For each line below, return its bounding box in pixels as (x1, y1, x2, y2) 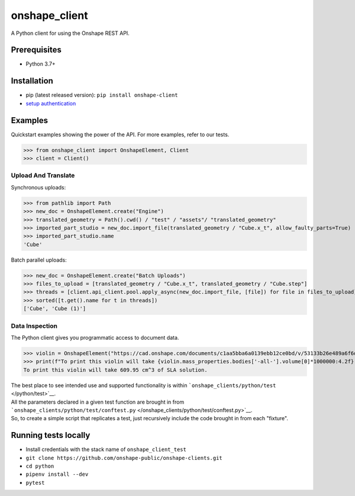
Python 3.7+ (25, 60, 56, 67)
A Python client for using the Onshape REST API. (11, 30, 130, 37)
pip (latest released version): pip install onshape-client (25, 92, 178, 99)
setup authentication (25, 99, 76, 107)
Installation (11, 76, 53, 86)
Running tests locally (11, 430, 91, 440)
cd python (25, 462, 54, 469)
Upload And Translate (11, 172, 75, 180)
